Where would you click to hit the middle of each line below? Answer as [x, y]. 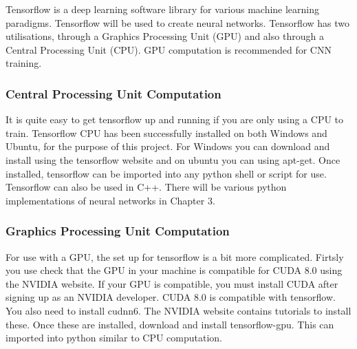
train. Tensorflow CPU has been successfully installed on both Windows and [166, 133]
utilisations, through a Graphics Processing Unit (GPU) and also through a [165, 36]
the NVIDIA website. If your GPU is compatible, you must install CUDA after [172, 283]
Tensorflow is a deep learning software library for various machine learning [163, 9]
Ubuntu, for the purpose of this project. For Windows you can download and [168, 146]
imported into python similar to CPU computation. [114, 338]
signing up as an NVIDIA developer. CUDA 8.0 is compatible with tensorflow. [171, 297]
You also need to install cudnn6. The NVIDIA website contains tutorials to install [178, 310]
